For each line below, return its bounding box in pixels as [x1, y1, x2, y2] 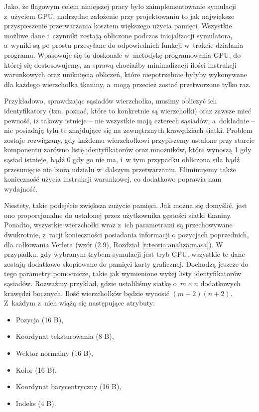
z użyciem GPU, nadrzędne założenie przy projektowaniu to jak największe [4, 10, 235, 21]
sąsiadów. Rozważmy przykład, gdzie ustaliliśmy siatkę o [4, 278, 177, 289]
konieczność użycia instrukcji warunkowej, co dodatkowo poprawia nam [4, 174, 222, 184]
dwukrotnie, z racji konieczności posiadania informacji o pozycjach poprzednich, [4, 229, 249, 240]
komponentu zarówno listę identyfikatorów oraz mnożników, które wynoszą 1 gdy [4, 144, 252, 155]
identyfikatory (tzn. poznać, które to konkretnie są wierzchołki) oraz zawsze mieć [4, 105, 252, 115]
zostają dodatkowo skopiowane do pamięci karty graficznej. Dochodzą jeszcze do [4, 258, 249, 269]
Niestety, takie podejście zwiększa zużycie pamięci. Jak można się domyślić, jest [4, 200, 247, 210]
